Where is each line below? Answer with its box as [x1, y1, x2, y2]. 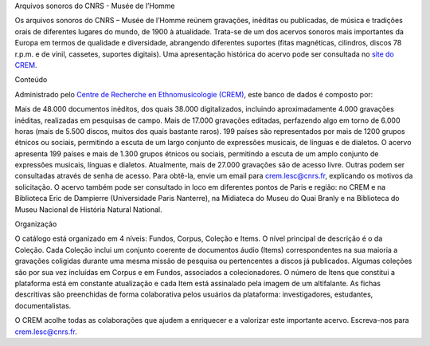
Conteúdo [14, 75, 48, 85]
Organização [14, 219, 57, 229]
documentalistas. [14, 301, 72, 310]
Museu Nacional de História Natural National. [14, 204, 162, 214]
